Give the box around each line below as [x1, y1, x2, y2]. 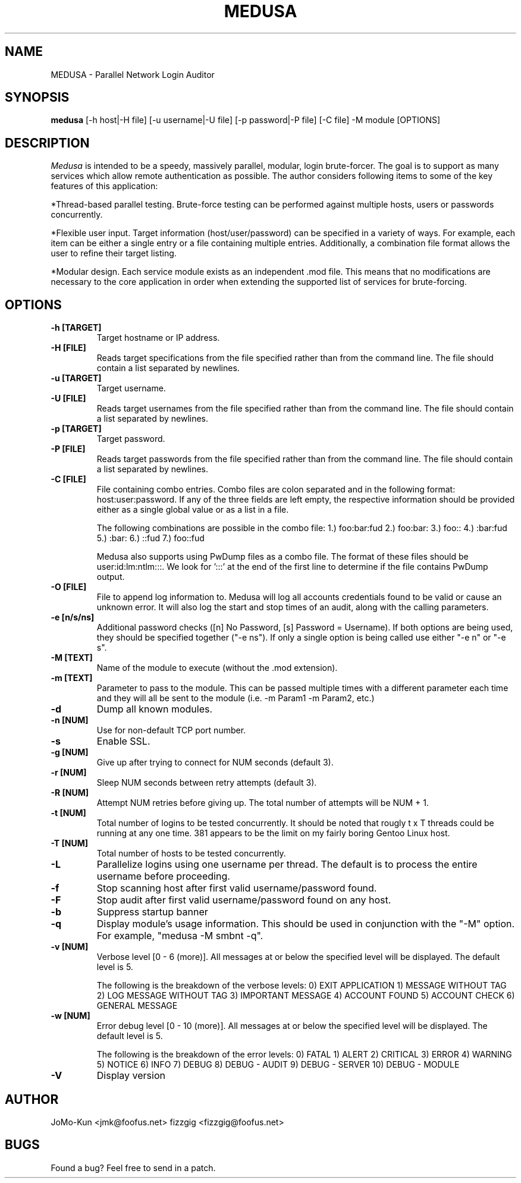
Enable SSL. [96, 735, 150, 748]
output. [96, 572, 125, 582]
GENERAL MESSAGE [96, 1000, 178, 1011]
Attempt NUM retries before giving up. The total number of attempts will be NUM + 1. [96, 798, 429, 808]
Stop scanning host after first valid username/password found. [96, 882, 377, 895]
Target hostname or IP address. [96, 332, 220, 343]
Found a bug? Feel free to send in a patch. [51, 1162, 216, 1173]
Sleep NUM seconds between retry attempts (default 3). [96, 777, 317, 788]
